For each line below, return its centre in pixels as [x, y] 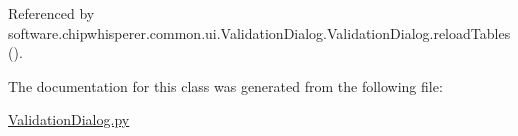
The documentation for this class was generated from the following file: [225, 85]
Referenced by [51, 13]
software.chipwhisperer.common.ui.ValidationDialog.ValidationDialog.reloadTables [259, 32]
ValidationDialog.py [69, 119]
